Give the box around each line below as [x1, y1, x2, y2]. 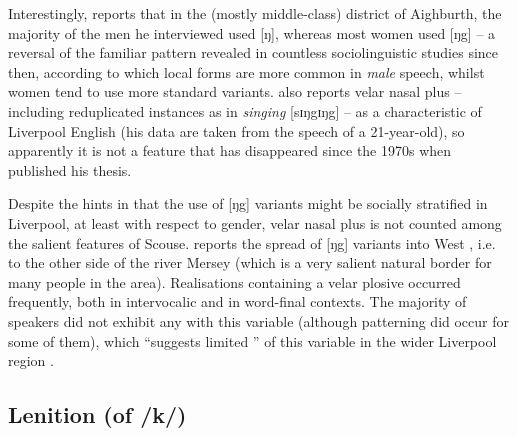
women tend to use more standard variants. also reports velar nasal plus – [8, 81, 462, 102]
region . [8, 350, 54, 371]
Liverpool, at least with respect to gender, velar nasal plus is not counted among [8, 212, 502, 233]
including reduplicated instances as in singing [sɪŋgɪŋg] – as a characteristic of [8, 100, 482, 121]
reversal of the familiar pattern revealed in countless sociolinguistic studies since [8, 42, 499, 63]
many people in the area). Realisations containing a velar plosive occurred [8, 271, 461, 292]
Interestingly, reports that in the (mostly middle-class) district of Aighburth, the [8, 3, 502, 23]
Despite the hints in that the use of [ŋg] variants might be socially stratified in [8, 193, 488, 214]
